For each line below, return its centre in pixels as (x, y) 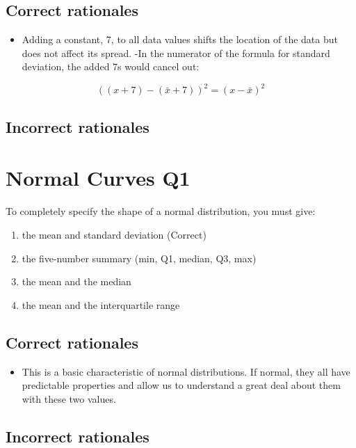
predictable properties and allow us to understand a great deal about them (181, 385)
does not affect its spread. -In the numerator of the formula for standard (176, 53)
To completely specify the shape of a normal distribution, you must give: (161, 211)
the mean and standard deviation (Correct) (114, 234)
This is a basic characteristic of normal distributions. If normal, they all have (186, 371)
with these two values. (69, 398)
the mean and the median (76, 281)
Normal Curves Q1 (98, 178)
